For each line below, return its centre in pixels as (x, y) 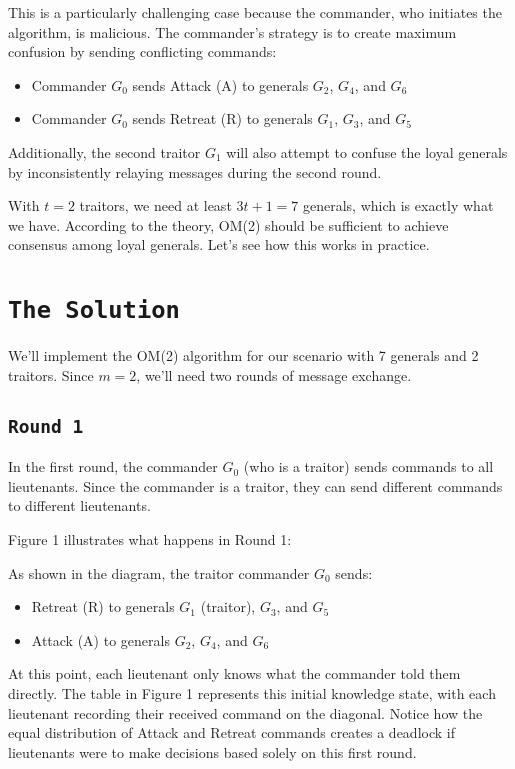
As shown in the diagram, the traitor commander (159, 572)
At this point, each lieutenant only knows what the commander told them (234, 673)
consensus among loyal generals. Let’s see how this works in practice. (219, 244)
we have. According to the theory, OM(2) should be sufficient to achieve (228, 224)
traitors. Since (51, 374)
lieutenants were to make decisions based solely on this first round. (212, 751)
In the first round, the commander (113, 466)
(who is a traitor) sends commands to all (368, 466)
